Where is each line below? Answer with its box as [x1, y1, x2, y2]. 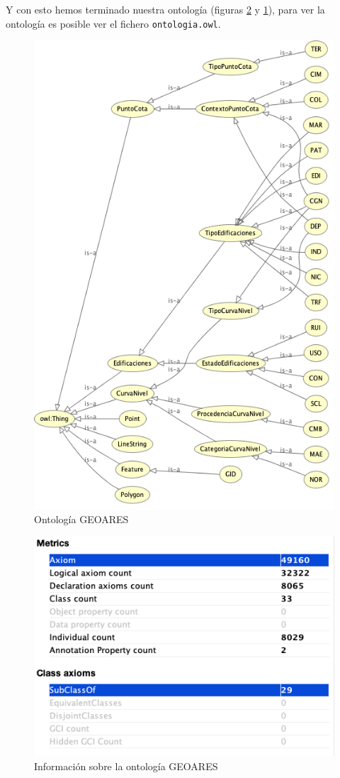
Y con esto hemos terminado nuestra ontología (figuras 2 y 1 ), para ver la [6, 2, 325, 16]
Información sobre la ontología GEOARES [34, 758, 218, 773]
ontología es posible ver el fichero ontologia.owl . [6, 16, 221, 31]
